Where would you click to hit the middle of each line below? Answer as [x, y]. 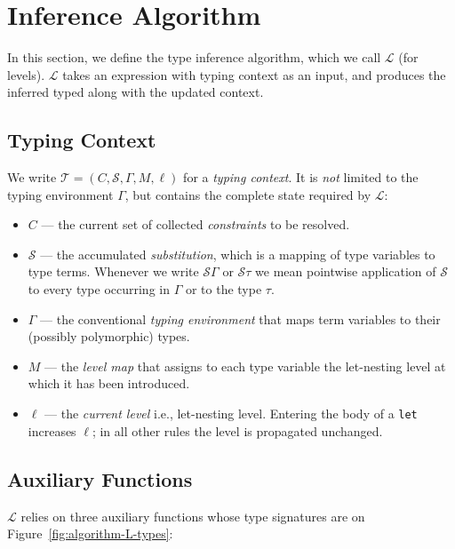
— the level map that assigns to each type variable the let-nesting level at [245, 366]
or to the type [224, 289]
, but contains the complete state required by [248, 194]
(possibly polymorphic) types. [109, 336]
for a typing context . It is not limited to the [301, 177]
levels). [26, 74]
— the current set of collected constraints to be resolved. [196, 224]
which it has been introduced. [109, 383]
